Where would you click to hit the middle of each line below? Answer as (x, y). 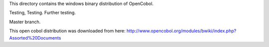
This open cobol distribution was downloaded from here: (67, 31)
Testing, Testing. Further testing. (43, 13)
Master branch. (25, 22)
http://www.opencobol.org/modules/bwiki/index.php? (181, 31)
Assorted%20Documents (35, 38)
